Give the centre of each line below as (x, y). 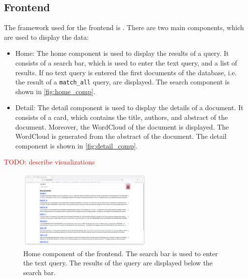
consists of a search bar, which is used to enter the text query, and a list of (126, 62)
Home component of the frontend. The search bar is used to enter (121, 253)
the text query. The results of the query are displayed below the (118, 263)
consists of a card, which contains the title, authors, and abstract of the (122, 117)
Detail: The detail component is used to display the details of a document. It (129, 107)
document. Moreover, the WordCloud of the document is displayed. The (122, 126)
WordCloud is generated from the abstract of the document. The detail (121, 136)
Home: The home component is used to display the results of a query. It (122, 53)
